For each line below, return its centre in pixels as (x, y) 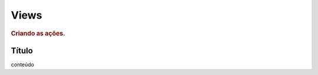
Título (22, 50)
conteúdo (23, 65)
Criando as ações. (38, 33)
